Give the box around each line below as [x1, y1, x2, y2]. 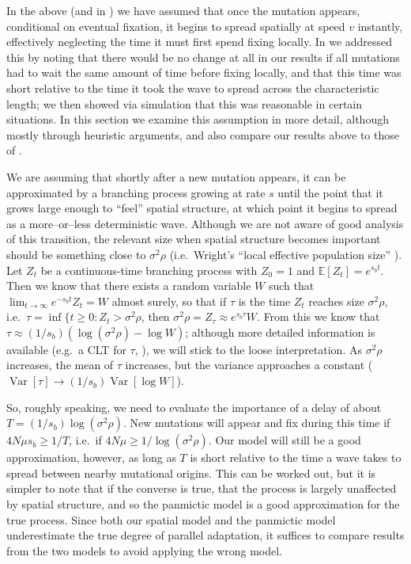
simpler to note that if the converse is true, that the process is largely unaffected [6, 480, 397, 497]
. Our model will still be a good [208, 432, 361, 448]
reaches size [308, 292, 364, 309]
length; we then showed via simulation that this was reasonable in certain [6, 95, 363, 112]
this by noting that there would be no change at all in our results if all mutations [6, 48, 400, 65]
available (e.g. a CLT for [6, 341, 126, 357]
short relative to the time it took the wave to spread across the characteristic [6, 79, 379, 96]
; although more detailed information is [185, 323, 375, 340]
